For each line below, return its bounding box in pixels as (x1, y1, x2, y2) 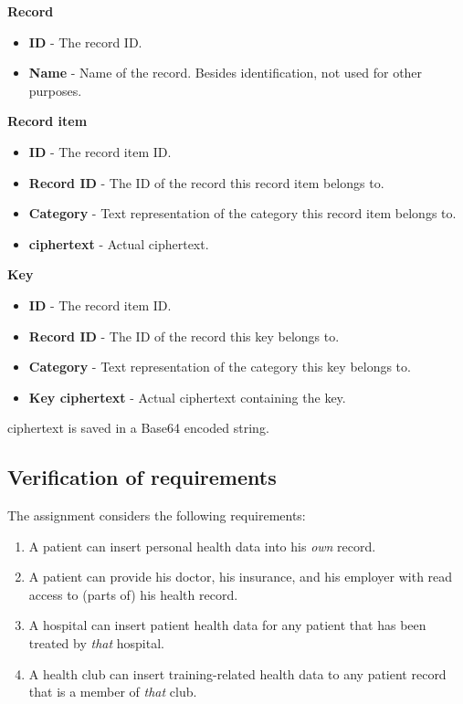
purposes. (28, 80, 82, 100)
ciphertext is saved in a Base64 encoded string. (7, 418, 269, 437)
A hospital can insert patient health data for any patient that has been (28, 615, 426, 635)
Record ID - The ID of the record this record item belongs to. (28, 173, 384, 192)
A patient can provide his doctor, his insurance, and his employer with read (28, 567, 453, 586)
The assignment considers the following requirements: (7, 506, 306, 525)
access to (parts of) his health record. (28, 584, 238, 604)
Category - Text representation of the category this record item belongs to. (28, 204, 457, 223)
